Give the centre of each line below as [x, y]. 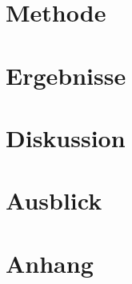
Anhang [50, 263]
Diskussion [66, 137]
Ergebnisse [66, 75]
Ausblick [54, 200]
